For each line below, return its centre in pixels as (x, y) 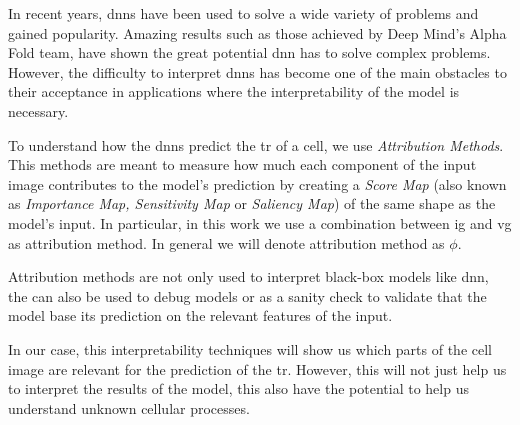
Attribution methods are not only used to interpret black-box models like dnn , (248, 276)
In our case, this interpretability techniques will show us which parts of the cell (250, 348)
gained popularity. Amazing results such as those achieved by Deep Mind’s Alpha (257, 32)
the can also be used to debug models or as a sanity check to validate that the (247, 295)
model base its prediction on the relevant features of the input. (200, 315)
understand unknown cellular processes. (129, 407)
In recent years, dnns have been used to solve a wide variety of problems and (243, 13)
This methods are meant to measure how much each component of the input (242, 164)
